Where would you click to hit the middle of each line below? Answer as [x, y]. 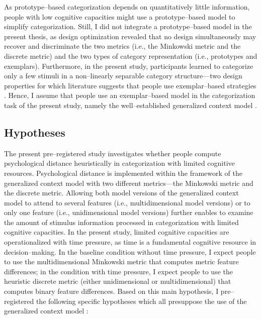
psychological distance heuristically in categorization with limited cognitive [119, 163]
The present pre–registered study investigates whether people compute [113, 153]
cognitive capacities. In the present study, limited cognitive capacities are [117, 232]
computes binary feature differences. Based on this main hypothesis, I [111, 291]
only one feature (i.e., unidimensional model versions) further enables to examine [129, 212]
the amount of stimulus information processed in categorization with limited [121, 222]
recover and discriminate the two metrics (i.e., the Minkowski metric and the [122, 46]
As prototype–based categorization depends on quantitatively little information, [127, 7]
